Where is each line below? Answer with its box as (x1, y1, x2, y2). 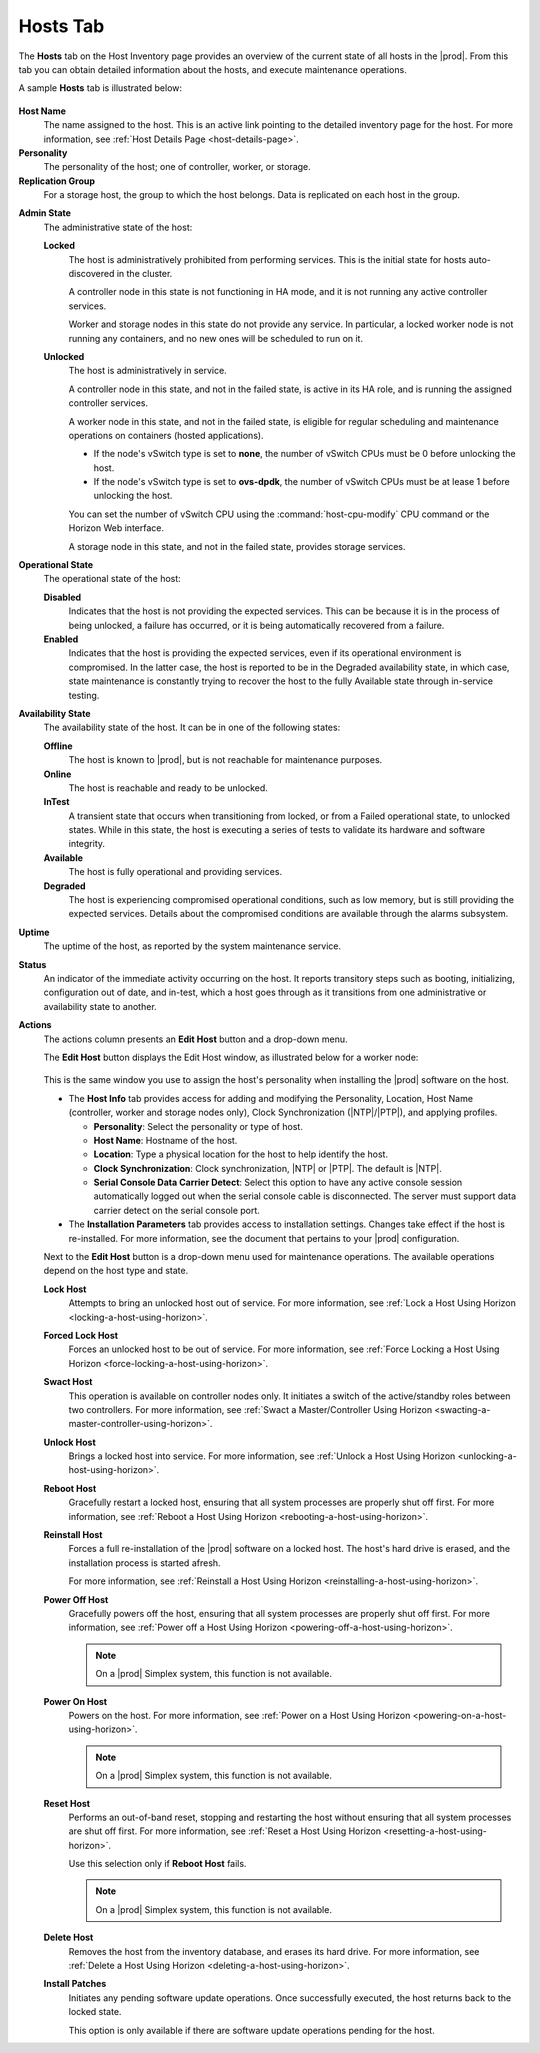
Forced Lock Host (43, 1329, 119, 1341)
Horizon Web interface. (68, 522, 165, 534)
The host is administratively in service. (68, 365, 227, 377)
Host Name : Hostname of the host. (93, 1134, 238, 1146)
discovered (68, 268, 115, 280)
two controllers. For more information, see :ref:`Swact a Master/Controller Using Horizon (68, 1403, 433, 1415)
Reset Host (43, 1797, 90, 1809)
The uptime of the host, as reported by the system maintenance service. (43, 940, 342, 952)
